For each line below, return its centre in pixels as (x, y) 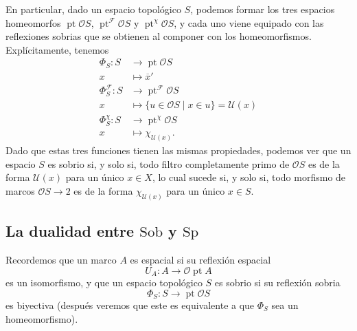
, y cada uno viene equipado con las (249, 22)
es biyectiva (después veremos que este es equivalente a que (130, 305)
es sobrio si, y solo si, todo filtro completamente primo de (169, 163)
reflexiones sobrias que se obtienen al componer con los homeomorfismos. (159, 36)
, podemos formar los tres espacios (263, 9)
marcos (20, 190)
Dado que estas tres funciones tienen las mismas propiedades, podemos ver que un (178, 150)
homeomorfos (33, 22)
